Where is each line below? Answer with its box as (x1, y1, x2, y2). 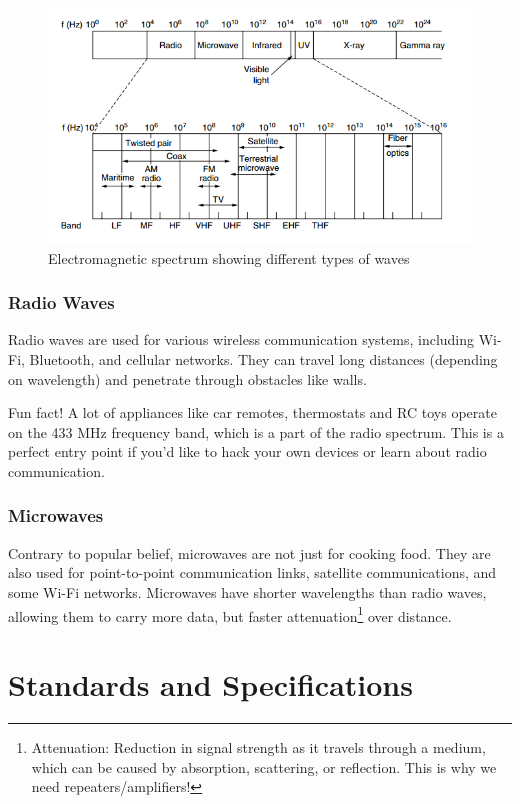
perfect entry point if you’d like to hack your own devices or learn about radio (8, 441, 487, 462)
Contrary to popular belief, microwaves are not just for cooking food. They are (8, 542, 491, 563)
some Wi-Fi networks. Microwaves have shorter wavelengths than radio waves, (8, 581, 487, 602)
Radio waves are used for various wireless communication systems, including (8, 329, 475, 350)
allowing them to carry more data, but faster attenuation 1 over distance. (8, 602, 452, 626)
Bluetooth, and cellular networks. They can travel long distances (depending (29, 348, 498, 369)
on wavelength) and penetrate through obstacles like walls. (8, 368, 367, 389)
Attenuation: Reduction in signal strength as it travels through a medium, (31, 736, 486, 757)
